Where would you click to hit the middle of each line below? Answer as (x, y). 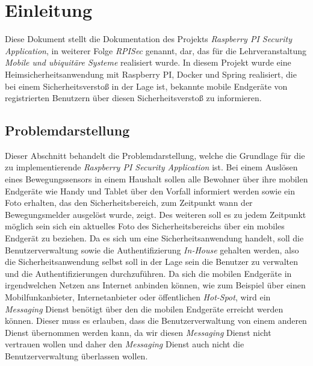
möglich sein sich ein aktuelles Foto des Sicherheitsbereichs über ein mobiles (145, 226)
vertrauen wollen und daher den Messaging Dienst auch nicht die (125, 344)
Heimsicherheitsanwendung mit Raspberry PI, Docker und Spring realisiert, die (151, 74)
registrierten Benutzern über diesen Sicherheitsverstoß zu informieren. (133, 98)
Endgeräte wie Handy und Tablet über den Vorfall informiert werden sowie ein (150, 191)
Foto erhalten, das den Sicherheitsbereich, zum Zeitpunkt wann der (129, 203)
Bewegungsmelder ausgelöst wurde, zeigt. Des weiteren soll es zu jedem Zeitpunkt (156, 214)
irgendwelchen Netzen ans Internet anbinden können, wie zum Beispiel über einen (155, 285)
